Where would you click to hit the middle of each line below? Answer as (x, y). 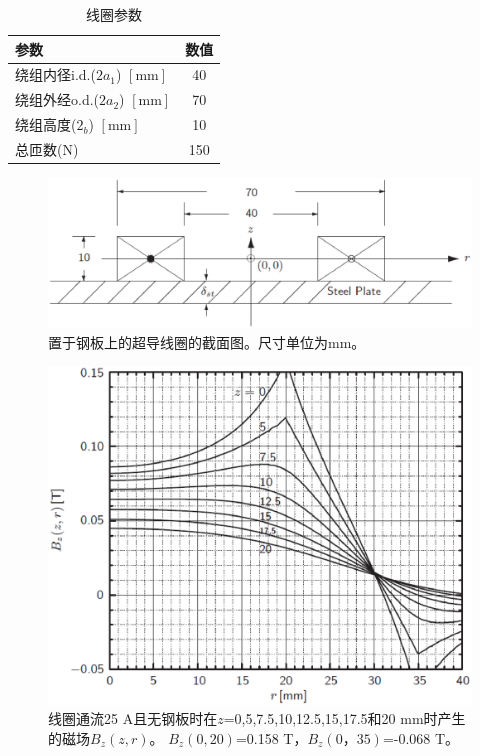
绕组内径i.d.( (55, 74)
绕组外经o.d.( (57, 99)
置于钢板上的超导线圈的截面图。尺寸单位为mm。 (207, 341)
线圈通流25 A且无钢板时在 (133, 718)
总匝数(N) (47, 148)
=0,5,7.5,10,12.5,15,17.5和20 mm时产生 (344, 718)
